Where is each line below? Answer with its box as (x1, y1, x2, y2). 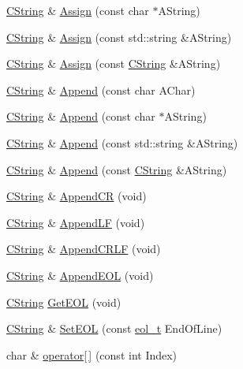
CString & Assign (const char (6, 2, 149, 18)
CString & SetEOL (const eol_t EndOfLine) (6, 320, 222, 337)
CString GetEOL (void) (6, 293, 121, 310)
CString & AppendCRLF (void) (6, 240, 161, 257)
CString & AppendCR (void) (6, 188, 147, 204)
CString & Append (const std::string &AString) (6, 134, 238, 151)
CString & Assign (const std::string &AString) (6, 28, 232, 45)
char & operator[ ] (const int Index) (6, 346, 178, 363)
